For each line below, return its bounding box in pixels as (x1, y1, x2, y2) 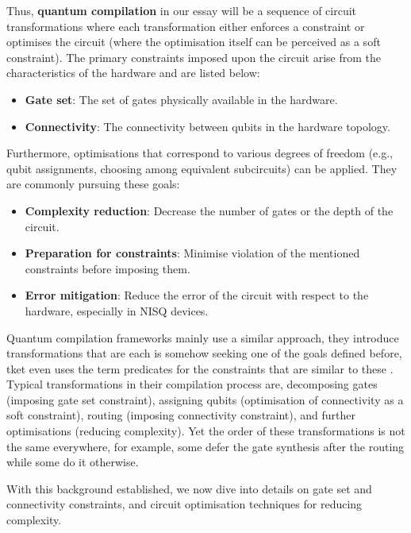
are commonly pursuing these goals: (6, 176, 180, 192)
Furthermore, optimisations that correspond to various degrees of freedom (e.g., (6, 145, 394, 161)
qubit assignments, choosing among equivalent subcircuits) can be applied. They (6, 160, 398, 176)
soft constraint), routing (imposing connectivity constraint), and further (6, 407, 356, 423)
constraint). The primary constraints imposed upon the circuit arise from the (6, 48, 382, 65)
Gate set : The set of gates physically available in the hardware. (25, 91, 338, 107)
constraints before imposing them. (25, 260, 190, 276)
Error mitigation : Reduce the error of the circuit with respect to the (25, 287, 369, 303)
